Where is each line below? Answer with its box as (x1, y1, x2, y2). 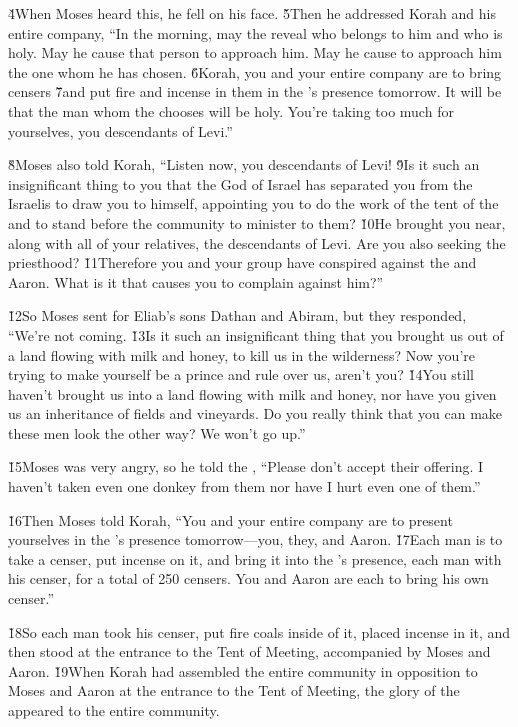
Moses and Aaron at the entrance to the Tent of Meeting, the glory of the (8, 680, 460, 701)
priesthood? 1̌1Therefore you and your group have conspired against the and (8, 252, 477, 273)
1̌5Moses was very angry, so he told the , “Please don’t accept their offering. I (8, 456, 484, 477)
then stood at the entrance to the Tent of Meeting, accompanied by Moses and (8, 641, 491, 662)
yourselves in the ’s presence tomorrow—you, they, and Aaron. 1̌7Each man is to (8, 529, 503, 550)
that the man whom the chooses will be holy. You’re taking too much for (8, 100, 454, 121)
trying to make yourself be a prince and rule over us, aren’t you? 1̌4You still (8, 364, 474, 385)
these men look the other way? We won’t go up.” (8, 422, 306, 443)
